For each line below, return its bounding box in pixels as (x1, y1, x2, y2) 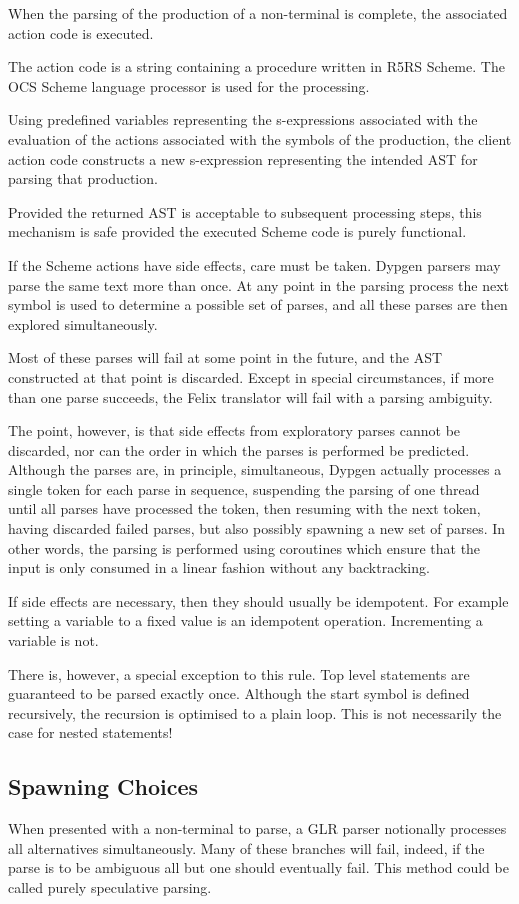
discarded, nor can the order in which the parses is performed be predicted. (8, 439, 470, 460)
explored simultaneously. (8, 313, 158, 334)
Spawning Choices (8, 771, 198, 802)
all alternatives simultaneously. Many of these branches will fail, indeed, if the (8, 837, 485, 858)
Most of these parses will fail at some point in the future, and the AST (8, 347, 443, 368)
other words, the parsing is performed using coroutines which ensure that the (8, 537, 481, 558)
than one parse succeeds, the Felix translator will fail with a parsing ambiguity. (8, 386, 493, 407)
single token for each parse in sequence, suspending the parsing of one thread (8, 478, 480, 499)
